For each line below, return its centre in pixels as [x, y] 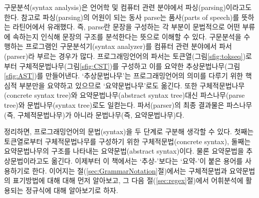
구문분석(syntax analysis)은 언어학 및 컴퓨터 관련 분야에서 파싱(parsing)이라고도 [128, 7]
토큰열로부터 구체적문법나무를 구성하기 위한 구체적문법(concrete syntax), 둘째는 [128, 141]
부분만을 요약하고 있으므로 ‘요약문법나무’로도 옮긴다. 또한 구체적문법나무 [132, 85]
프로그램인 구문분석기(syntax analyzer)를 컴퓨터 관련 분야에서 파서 [129, 46]
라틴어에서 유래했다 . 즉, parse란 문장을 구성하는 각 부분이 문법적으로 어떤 [126, 27]
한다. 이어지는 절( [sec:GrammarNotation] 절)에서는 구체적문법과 [129, 170]
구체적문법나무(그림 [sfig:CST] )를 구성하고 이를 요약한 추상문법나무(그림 [130, 66]
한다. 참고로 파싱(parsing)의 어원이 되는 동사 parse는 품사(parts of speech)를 [122, 17]
